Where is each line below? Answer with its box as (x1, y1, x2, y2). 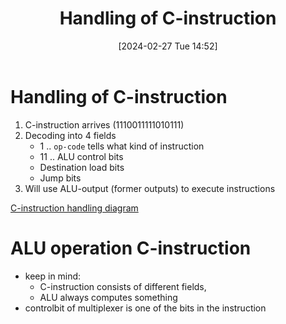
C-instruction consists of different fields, (39, 280, 207, 292)
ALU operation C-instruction (10, 237, 252, 259)
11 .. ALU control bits (39, 150, 124, 162)
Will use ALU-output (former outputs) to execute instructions (24, 182, 276, 194)
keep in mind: (24, 270, 82, 282)
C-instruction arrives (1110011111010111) (24, 118, 185, 131)
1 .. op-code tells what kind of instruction (39, 140, 205, 152)
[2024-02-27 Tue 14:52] (118, 40, 218, 52)
